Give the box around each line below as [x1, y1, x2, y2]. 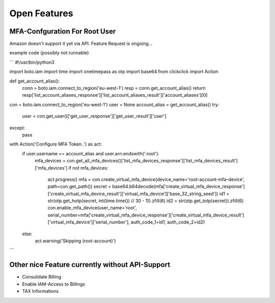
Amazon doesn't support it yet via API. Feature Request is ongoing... [9, 41, 153, 47]
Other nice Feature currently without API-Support [9, 260, 171, 269]
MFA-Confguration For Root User [9, 27, 116, 36]
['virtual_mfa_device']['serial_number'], [47, 219, 130, 225]
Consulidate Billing [22, 274, 61, 280]
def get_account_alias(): [9, 78, 60, 84]
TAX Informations [22, 288, 59, 294]
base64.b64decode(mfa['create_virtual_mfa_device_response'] [112, 183, 245, 189]
